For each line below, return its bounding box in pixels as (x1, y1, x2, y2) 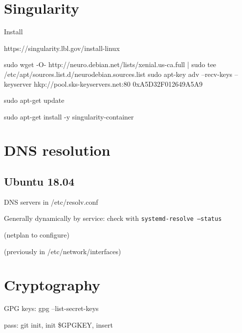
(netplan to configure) (4, 230, 69, 240)
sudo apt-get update (4, 95, 65, 105)
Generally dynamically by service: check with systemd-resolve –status (4, 213, 222, 223)
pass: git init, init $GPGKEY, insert (4, 320, 113, 330)
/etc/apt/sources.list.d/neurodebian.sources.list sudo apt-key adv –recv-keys (4, 69, 233, 79)
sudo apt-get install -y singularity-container (4, 111, 134, 121)
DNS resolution (4, 140, 110, 160)
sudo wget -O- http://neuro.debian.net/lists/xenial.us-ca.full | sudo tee (4, 59, 217, 70)
